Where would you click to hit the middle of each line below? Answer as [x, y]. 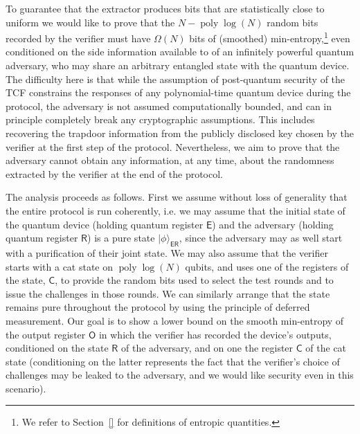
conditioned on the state [57, 348]
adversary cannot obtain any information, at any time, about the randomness [170, 160]
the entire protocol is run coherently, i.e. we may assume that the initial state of [175, 210]
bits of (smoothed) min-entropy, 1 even [270, 37]
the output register [46, 334]
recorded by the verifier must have [78, 38]
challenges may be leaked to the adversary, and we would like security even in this [180, 375]
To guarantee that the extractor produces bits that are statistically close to [165, 8]
